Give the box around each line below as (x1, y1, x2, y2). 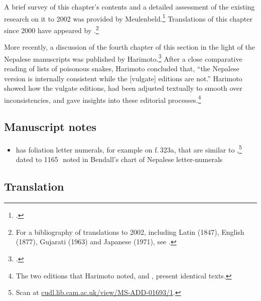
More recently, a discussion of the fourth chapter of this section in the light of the (4, 42, 255, 52)
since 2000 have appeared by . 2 (4, 23, 99, 35)
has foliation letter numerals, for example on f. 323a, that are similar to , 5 (16, 143, 242, 155)
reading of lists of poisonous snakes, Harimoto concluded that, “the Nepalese (4, 63, 239, 73)
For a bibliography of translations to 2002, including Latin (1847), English (16, 226, 244, 237)
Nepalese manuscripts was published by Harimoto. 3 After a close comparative (4, 52, 242, 64)
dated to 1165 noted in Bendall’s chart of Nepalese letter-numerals (16, 154, 223, 165)
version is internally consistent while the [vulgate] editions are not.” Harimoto (4, 73, 242, 83)
